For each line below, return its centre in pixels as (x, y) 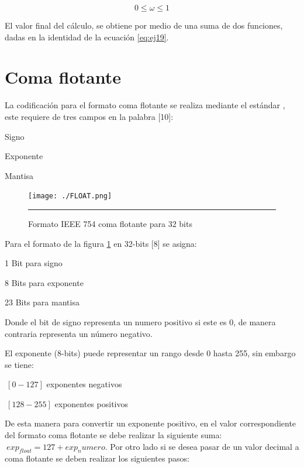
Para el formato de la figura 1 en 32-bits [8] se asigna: (101, 243)
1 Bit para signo (34, 263)
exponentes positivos (91, 403)
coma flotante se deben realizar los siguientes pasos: (97, 458)
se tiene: (19, 364)
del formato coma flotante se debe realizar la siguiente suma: (113, 435)
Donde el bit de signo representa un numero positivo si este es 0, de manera (140, 321)
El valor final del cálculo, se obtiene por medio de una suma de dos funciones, (144, 25)
